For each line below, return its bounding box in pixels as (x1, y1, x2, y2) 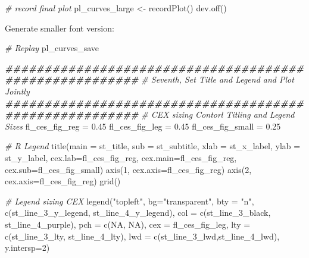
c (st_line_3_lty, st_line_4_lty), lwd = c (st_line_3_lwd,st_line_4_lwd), (5, 229, 280, 242)
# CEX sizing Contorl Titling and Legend (141, 108, 295, 121)
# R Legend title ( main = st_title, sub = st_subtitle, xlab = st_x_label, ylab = (5, 140, 301, 152)
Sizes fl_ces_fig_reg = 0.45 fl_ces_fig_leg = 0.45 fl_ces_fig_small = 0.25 (5, 119, 281, 132)
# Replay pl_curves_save (5, 42, 99, 54)
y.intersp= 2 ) (5, 241, 50, 254)
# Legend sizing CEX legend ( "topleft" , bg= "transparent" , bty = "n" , (5, 194, 254, 207)
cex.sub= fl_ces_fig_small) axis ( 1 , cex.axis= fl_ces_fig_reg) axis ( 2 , (5, 163, 252, 175)
